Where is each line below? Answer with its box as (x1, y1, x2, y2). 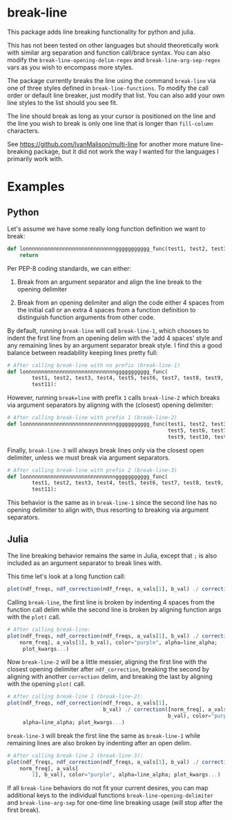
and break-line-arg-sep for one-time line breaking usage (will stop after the (7, 799, 223, 807)
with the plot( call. (7, 613, 61, 621)
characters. (7, 126, 40, 135)
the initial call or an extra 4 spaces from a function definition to (17, 305, 196, 314)
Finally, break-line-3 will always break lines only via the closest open (7, 446, 204, 454)
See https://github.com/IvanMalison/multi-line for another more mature (7, 140, 209, 148)
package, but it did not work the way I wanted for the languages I (33, 147, 219, 155)
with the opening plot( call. (7, 680, 86, 688)
